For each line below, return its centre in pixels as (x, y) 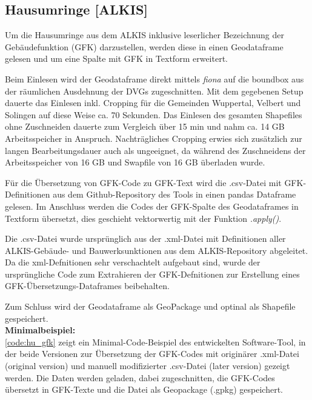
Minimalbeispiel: (40, 330)
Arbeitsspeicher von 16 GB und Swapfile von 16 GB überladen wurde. (135, 162)
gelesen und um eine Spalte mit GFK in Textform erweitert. (116, 58)
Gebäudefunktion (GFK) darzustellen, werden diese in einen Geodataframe (144, 46)
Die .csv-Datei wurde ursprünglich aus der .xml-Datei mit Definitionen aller (145, 238)
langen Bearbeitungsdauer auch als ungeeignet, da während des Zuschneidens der (155, 150)
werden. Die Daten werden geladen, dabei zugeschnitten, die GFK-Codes (140, 377)
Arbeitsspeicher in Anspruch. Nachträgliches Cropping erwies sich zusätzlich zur (154, 138)
